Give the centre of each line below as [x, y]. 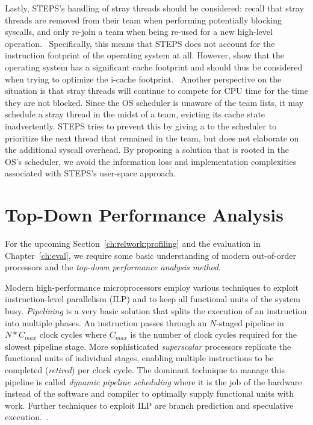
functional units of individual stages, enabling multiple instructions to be [139, 358]
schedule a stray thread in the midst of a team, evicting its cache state [135, 114]
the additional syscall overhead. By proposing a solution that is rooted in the [147, 150]
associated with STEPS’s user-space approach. [90, 173]
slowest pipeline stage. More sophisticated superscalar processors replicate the [148, 346]
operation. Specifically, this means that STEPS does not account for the [140, 43]
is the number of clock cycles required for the [214, 334]
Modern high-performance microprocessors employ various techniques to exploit [152, 287]
